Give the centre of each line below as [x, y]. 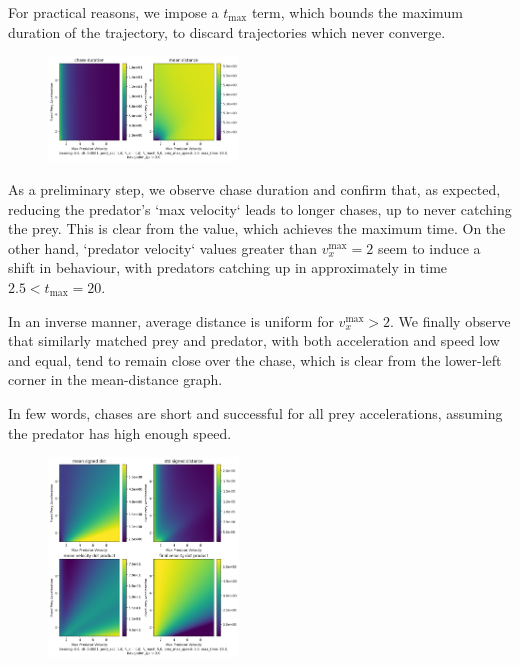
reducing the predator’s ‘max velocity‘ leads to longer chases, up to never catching [260, 208]
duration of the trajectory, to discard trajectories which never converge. [227, 31]
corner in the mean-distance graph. [115, 379]
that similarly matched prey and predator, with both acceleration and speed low [254, 340]
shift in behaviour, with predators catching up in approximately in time [228, 267]
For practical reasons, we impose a [113, 12]
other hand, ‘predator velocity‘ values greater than [163, 247]
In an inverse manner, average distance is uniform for [171, 320]
